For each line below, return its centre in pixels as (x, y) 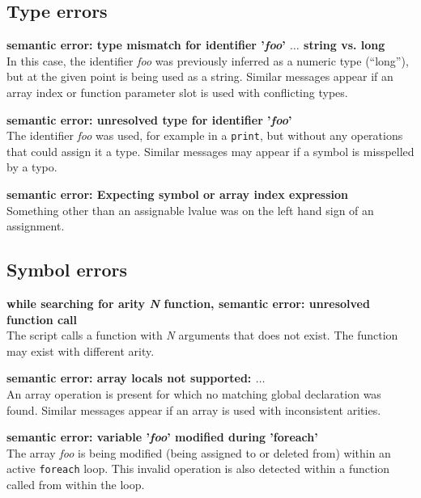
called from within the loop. (76, 484)
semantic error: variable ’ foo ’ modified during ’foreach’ (162, 437)
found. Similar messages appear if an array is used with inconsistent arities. (194, 409)
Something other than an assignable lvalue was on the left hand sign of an (190, 210)
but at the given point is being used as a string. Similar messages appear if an (200, 76)
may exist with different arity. (81, 350)
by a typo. (32, 167)
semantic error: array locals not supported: (129, 378)
